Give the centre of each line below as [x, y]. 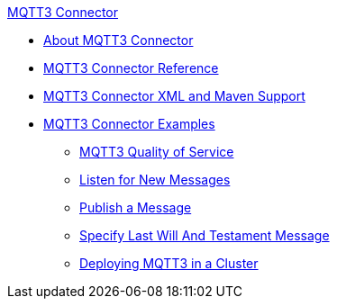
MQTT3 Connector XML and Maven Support [174, 96]
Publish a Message [136, 207]
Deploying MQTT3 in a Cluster [169, 263]
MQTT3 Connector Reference [131, 68]
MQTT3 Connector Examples [129, 124]
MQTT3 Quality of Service [157, 152]
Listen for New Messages [155, 180]
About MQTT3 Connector [118, 40]
